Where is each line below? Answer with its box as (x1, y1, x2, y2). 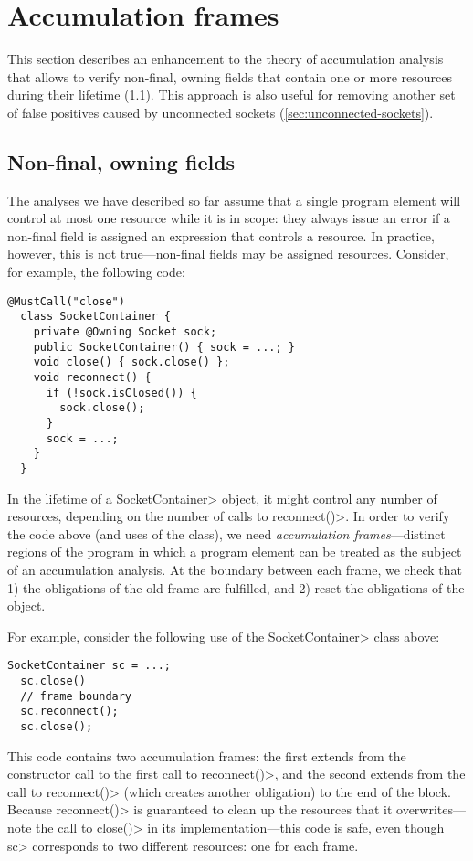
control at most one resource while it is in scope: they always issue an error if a (7, 208, 450, 228)
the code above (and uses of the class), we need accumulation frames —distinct (7, 524, 446, 543)
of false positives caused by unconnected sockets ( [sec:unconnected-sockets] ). (7, 102, 434, 122)
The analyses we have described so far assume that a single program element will (7, 190, 461, 209)
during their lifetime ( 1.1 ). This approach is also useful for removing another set (7, 85, 456, 104)
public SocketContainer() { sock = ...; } (33, 340, 295, 354)
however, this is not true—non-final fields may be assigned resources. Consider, (7, 244, 449, 263)
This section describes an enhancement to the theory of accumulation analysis (7, 49, 444, 69)
